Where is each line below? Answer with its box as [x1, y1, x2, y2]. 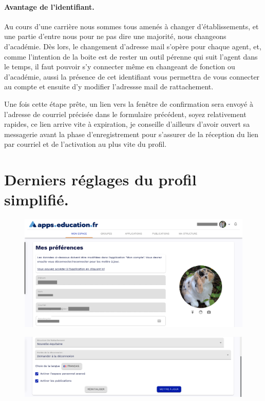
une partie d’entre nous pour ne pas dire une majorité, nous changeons [4, 31, 226, 42]
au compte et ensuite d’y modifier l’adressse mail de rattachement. [4, 81, 214, 92]
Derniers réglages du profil [4, 169, 197, 190]
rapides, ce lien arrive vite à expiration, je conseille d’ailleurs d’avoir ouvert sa [4, 119, 250, 129]
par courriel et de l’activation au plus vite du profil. [4, 139, 167, 149]
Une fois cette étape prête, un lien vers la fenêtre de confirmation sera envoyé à [4, 98, 253, 109]
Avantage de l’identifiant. [4, 1, 94, 12]
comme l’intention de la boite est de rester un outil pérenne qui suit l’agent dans [4, 51, 258, 62]
